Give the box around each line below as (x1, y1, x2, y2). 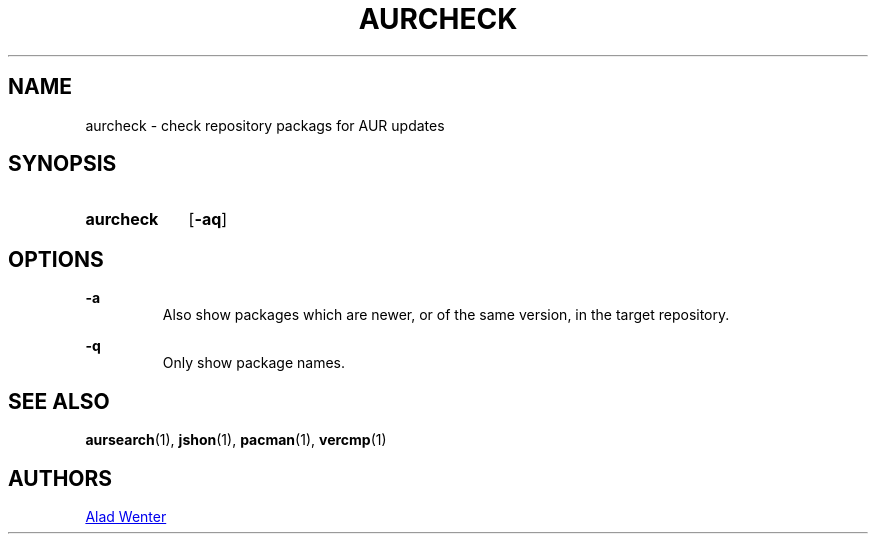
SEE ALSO (8, 388, 110, 414)
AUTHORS (8, 465, 113, 491)
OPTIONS (8, 246, 104, 272)
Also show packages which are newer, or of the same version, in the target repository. (162, 306, 730, 324)
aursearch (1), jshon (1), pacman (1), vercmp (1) (85, 431, 387, 449)
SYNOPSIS (8, 151, 117, 177)
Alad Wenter (85, 507, 167, 525)
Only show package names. (162, 354, 346, 372)
